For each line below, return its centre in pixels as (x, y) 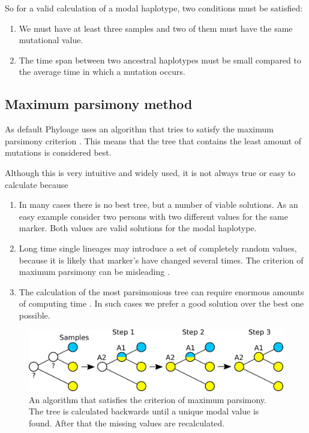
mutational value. (51, 40)
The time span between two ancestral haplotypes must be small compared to (160, 60)
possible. (34, 315)
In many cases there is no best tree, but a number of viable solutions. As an (158, 205)
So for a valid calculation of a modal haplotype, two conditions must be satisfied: (154, 8)
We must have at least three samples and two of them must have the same (156, 28)
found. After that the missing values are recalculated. (127, 423)
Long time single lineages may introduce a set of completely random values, (158, 248)
